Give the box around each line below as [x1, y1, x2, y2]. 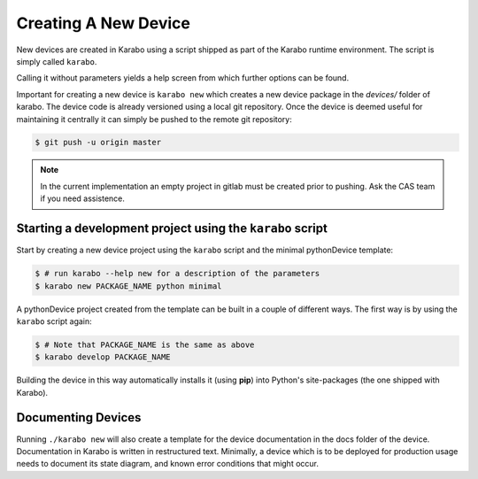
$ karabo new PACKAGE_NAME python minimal [35, 281, 222, 291]
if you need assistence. [40, 193, 126, 204]
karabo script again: [16, 315, 92, 327]
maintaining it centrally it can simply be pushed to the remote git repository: [16, 113, 292, 124]
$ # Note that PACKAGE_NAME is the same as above [35, 339, 255, 350]
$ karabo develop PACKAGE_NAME [35, 352, 172, 362]
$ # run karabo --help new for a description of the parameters [35, 268, 320, 279]
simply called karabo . [16, 56, 97, 66]
